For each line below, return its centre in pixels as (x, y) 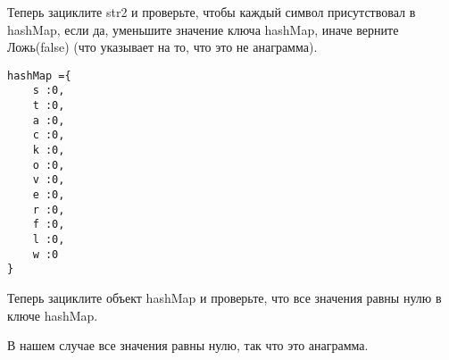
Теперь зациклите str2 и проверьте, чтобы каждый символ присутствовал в (212, 12)
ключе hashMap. (53, 315)
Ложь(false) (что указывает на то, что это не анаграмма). (162, 47)
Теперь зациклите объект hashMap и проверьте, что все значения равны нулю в (224, 297)
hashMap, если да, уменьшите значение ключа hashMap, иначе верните (203, 29)
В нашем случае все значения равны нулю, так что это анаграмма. (188, 345)
